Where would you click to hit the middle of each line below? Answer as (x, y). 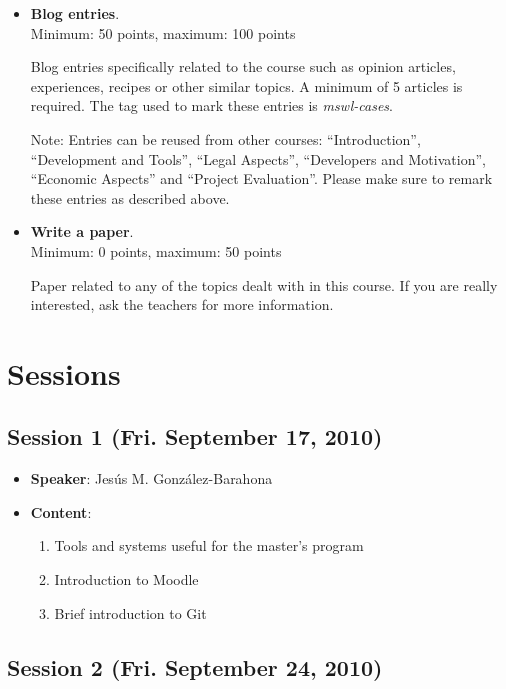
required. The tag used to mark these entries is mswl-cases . (211, 105)
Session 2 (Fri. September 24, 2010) (195, 666)
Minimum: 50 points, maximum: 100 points (163, 32)
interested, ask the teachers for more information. (182, 304)
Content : (61, 511)
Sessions (64, 372)
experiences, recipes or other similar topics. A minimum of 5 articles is (246, 85)
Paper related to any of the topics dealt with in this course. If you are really (264, 284)
